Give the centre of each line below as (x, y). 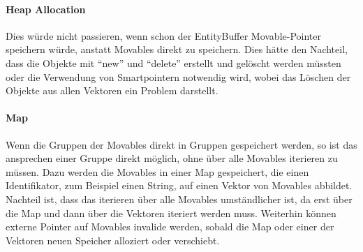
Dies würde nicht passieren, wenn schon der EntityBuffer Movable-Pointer (163, 35)
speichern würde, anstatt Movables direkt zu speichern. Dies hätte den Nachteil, (177, 49)
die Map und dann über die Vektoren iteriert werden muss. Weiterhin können (171, 213)
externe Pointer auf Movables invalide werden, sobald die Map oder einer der (170, 227)
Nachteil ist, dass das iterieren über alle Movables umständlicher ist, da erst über (179, 199)
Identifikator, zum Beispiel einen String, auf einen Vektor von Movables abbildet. (179, 185)
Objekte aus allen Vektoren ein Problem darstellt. (112, 90)
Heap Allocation (46, 9)
